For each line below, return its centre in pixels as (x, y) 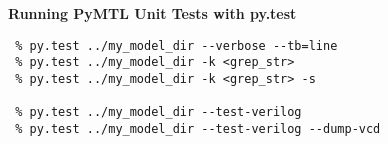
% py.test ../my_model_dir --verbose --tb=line (176, 45)
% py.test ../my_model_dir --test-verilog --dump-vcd (198, 128)
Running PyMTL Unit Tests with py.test (152, 13)
